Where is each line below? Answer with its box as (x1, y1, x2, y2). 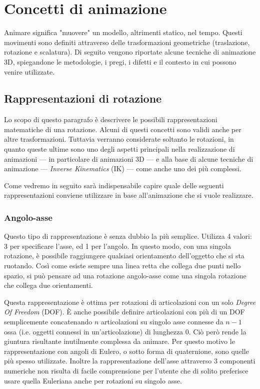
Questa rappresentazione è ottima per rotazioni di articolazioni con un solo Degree (4, 296, 256, 307)
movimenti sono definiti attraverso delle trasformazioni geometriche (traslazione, (4, 37, 250, 47)
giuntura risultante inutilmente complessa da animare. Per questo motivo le (4, 336, 235, 346)
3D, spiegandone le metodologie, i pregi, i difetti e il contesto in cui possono (4, 56, 236, 67)
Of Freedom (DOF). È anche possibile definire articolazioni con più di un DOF (4, 306, 245, 317)
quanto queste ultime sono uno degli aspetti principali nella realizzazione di (4, 144, 235, 154)
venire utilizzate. (4, 66, 55, 77)
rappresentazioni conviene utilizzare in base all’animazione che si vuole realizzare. (4, 190, 253, 200)
